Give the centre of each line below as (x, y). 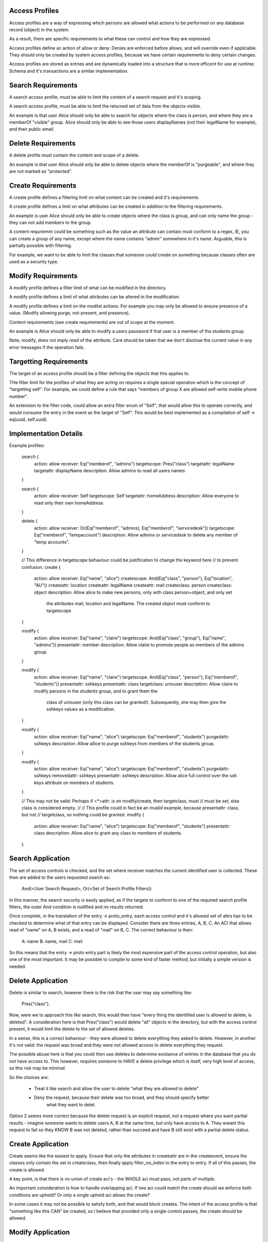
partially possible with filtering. (40, 245)
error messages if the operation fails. (47, 347)
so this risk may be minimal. (38, 1068)
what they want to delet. (71, 1104)
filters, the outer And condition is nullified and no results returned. (76, 907)
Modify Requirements (43, 276)
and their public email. (32, 129)
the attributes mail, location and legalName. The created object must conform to (128, 604)
